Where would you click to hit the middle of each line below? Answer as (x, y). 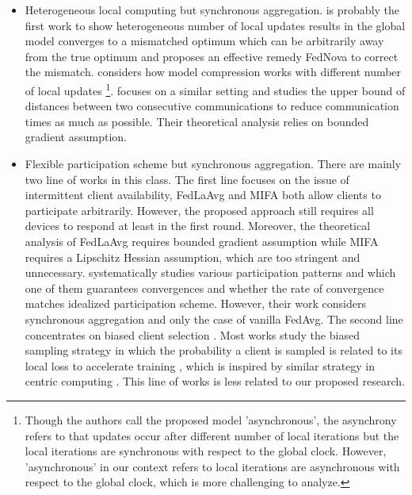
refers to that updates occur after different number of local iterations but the (212, 435)
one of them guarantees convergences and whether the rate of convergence (204, 288)
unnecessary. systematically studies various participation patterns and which (210, 272)
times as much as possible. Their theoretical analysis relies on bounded (197, 121)
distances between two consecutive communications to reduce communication (212, 106)
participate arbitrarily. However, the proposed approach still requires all (199, 210)
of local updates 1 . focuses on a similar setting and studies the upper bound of (215, 89)
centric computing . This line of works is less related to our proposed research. (215, 381)
